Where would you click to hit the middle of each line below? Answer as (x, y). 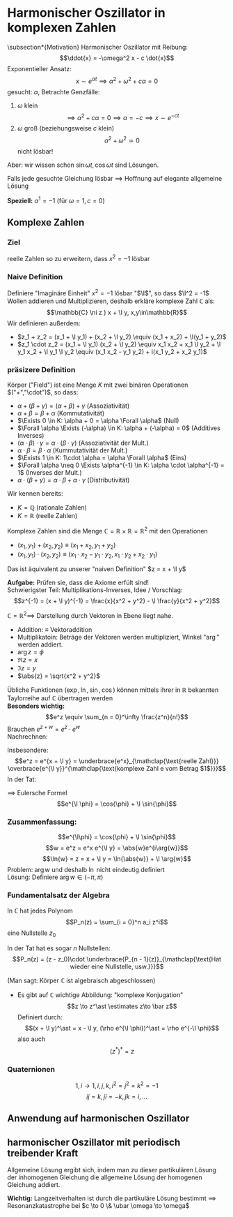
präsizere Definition (41, 369)
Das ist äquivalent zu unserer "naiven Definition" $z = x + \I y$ (97, 569)
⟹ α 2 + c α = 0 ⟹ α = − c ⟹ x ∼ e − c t (123, 117)
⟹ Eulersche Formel (37, 792)
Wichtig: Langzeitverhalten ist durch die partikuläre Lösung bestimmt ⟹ (112, 1198)
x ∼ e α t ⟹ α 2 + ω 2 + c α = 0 (117, 80)
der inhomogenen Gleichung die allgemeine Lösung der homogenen (105, 1177)
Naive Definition (35, 276)
